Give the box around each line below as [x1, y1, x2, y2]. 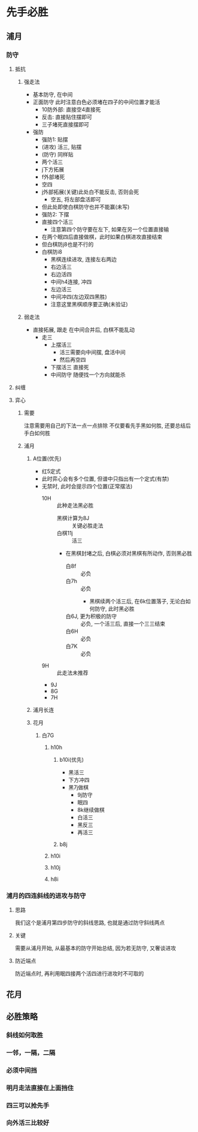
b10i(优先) [59, 756, 84, 763]
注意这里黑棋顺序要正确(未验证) [50, 300, 129, 307]
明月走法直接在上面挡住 [6, 1083, 74, 1092]
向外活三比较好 [6, 1119, 50, 1127]
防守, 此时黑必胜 [95, 605, 135, 612]
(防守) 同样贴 [41, 150, 74, 158]
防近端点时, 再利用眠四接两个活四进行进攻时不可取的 [14, 970, 144, 977]
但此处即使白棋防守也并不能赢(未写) [41, 203, 130, 210]
